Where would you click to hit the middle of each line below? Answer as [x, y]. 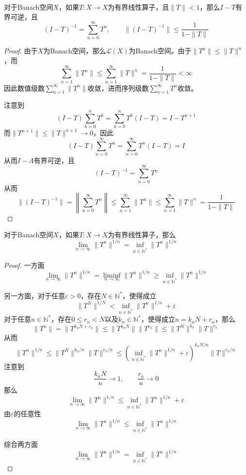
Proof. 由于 [21, 51]
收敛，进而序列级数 [118, 88]
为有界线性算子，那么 [142, 234]
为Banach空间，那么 [75, 51]
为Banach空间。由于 [160, 51]
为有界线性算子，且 [139, 7]
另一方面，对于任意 [34, 295]
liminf [112, 275]
